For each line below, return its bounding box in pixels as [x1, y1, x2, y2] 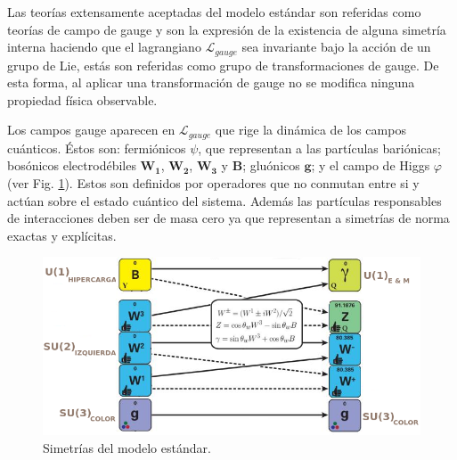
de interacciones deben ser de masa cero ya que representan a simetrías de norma [7, 209, 450, 227]
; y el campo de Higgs [311, 156, 430, 175]
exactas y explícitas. [7, 226, 117, 244]
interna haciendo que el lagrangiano [7, 37, 201, 56]
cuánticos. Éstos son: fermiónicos [7, 138, 186, 157]
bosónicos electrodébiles [7, 156, 136, 175]
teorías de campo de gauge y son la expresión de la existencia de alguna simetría [7, 20, 446, 38]
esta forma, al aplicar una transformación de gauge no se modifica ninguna [7, 73, 415, 92]
